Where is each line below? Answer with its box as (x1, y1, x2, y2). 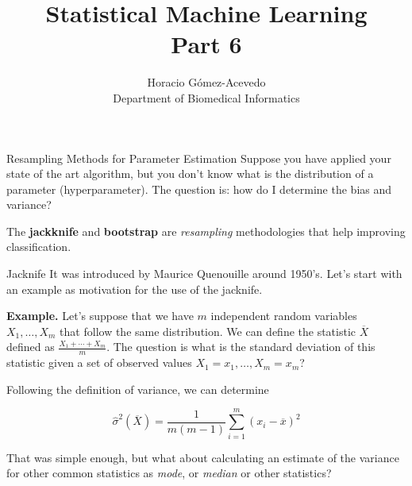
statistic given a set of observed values (6, 354, 192, 371)
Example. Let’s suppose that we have (6, 307, 194, 324)
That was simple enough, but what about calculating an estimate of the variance (6, 449, 399, 465)
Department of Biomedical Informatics (113, 89, 300, 106)
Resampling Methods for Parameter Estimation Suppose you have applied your (6, 149, 391, 166)
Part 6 (171, 28, 242, 60)
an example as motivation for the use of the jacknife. (6, 280, 263, 297)
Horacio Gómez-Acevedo (147, 74, 266, 91)
